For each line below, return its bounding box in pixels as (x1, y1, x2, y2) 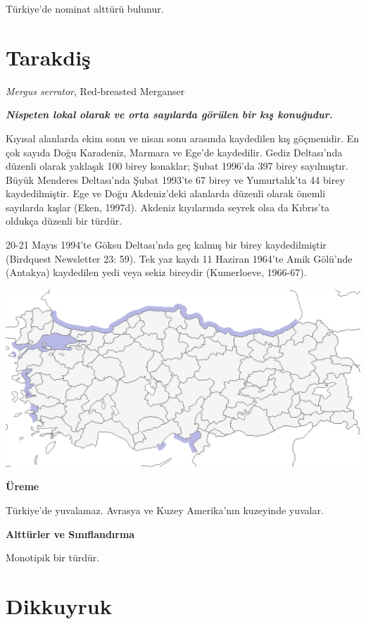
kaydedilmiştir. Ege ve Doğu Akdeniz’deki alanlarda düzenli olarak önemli (6, 186, 326, 201)
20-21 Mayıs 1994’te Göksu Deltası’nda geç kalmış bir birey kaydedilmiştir (6, 237, 327, 252)
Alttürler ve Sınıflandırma (6, 526, 135, 541)
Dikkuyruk (6, 592, 112, 620)
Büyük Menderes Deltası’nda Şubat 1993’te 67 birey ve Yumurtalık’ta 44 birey (6, 172, 345, 187)
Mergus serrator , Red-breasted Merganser (6, 83, 185, 98)
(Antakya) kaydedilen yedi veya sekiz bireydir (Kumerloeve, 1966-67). (6, 265, 307, 280)
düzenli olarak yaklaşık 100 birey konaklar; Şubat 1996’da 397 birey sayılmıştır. (6, 158, 348, 173)
